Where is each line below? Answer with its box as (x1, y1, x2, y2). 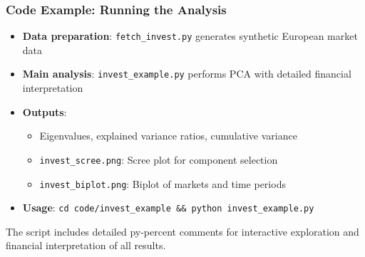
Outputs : (22, 104, 67, 119)
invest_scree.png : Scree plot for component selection (39, 152, 278, 167)
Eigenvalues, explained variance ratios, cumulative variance (39, 128, 297, 143)
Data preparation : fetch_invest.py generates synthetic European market (22, 28, 358, 43)
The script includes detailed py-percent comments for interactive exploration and (6, 224, 359, 238)
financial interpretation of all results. (6, 238, 166, 253)
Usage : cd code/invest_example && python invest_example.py (22, 200, 314, 215)
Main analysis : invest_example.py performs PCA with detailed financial (22, 66, 351, 81)
